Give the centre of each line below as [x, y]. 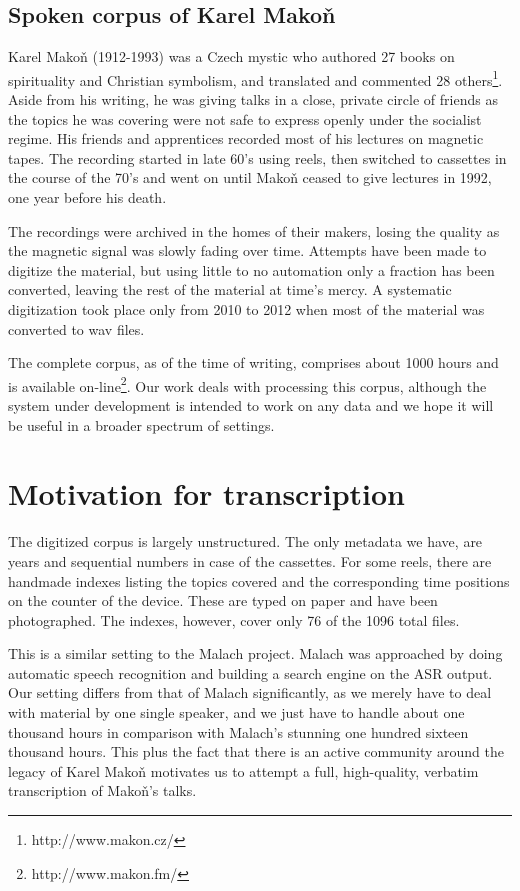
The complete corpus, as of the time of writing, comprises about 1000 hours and [253, 362]
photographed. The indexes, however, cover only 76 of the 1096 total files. [234, 619]
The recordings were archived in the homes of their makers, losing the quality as [254, 230]
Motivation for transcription [206, 493]
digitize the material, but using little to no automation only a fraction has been [251, 269]
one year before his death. [87, 197]
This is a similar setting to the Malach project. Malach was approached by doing [255, 653]
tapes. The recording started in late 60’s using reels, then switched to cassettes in [257, 157]
